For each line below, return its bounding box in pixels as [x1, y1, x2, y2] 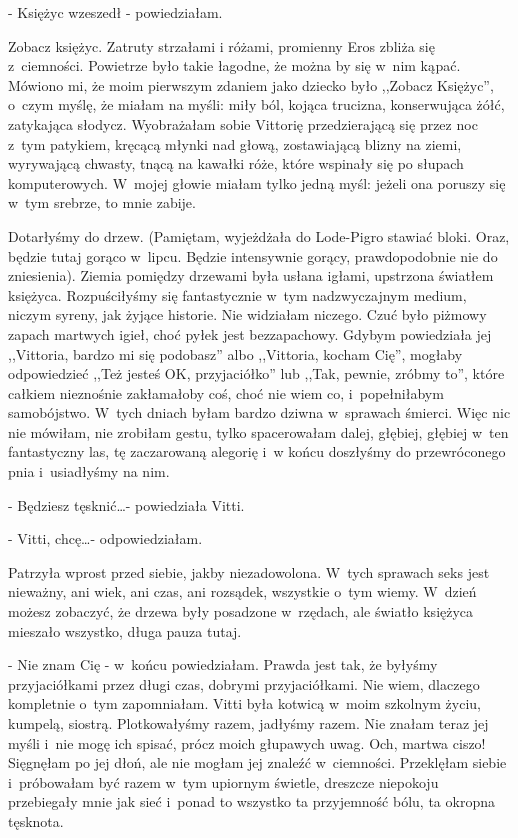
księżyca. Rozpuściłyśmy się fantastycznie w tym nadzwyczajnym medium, [8, 284, 467, 305]
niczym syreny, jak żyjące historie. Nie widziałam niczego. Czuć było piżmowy [8, 304, 487, 325]
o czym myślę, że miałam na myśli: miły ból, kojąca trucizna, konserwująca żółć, [8, 94, 505, 115]
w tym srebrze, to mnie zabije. [8, 192, 196, 213]
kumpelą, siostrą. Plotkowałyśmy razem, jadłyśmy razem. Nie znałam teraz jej [8, 713, 489, 733]
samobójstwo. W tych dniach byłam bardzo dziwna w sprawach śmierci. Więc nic [8, 402, 511, 423]
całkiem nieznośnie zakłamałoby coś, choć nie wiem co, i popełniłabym [8, 382, 444, 403]
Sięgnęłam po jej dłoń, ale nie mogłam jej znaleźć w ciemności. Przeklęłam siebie [8, 752, 507, 773]
